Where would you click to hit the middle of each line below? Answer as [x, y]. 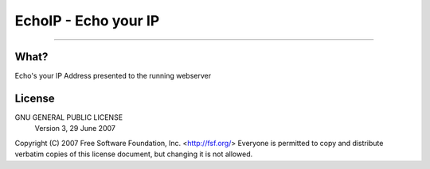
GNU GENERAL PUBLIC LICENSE [69, 117]
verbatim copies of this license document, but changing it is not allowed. [134, 154]
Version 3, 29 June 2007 [75, 129]
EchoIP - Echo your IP [87, 21]
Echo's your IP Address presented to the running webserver [113, 76]
